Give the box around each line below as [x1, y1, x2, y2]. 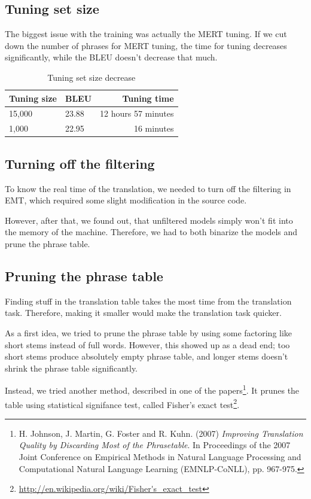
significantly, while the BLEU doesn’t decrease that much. [5, 51, 218, 63]
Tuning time [122, 92, 174, 104]
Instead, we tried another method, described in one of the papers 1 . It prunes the [5, 382, 300, 396]
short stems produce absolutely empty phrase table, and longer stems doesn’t [5, 350, 288, 363]
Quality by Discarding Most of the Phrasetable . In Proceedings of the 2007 [19, 439, 291, 451]
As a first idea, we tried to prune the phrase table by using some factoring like [5, 326, 292, 339]
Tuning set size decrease [47, 71, 136, 83]
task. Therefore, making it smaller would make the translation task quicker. [5, 306, 282, 319]
